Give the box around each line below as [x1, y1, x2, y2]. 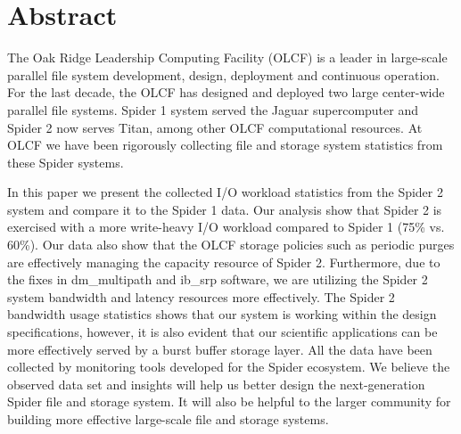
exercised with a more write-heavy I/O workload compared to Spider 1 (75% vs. [7, 217, 445, 236]
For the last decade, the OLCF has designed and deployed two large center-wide [7, 83, 445, 102]
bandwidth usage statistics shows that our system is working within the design [7, 305, 437, 323]
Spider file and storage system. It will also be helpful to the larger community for [7, 392, 451, 411]
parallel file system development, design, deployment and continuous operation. [7, 65, 440, 84]
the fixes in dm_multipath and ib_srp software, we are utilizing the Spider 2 [7, 270, 428, 289]
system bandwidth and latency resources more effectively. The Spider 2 [7, 287, 395, 306]
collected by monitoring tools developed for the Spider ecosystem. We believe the [7, 357, 450, 376]
